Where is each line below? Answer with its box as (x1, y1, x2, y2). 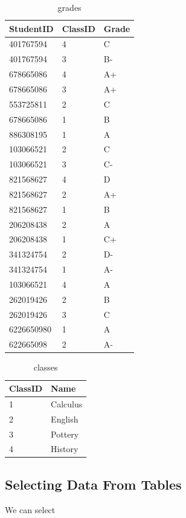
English (51, 412, 79, 425)
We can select (5, 503, 56, 516)
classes (33, 361, 58, 374)
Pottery (51, 427, 79, 440)
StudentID (9, 22, 54, 34)
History (51, 442, 79, 455)
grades (57, 1, 82, 13)
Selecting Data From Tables (5, 474, 182, 493)
